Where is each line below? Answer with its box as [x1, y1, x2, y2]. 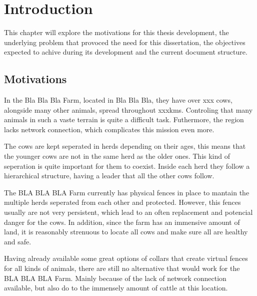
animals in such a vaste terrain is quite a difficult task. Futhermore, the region [4, 114, 244, 125]
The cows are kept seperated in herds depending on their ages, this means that [4, 141, 246, 151]
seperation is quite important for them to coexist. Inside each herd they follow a [4, 160, 250, 171]
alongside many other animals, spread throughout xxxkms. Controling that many [4, 104, 253, 115]
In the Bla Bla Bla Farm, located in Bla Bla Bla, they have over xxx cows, [4, 95, 232, 105]
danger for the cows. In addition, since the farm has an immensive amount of [4, 216, 240, 227]
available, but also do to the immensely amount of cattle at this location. [4, 282, 228, 293]
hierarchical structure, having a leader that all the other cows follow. [4, 170, 214, 181]
